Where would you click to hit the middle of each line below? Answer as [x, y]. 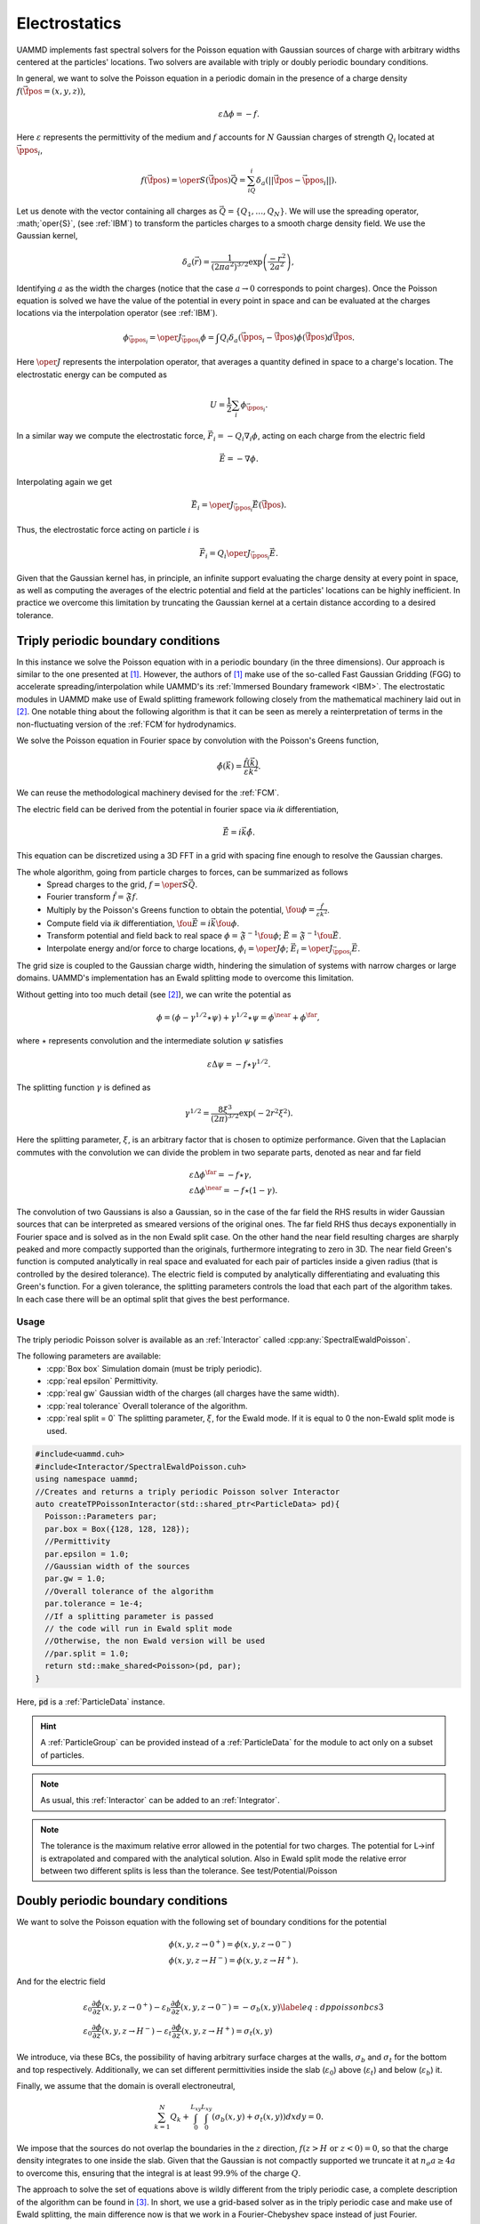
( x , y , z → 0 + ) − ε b [136, 2007]
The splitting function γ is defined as [84, 1087]
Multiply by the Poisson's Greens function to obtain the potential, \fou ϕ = [181, 910]
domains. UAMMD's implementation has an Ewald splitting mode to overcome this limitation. [185, 978]
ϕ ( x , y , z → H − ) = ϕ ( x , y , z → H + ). [233, 1959]
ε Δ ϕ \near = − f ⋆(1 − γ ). [233, 1190]
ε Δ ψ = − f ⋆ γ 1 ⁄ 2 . [239, 1063]
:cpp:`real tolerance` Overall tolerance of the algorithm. [147, 1406]
